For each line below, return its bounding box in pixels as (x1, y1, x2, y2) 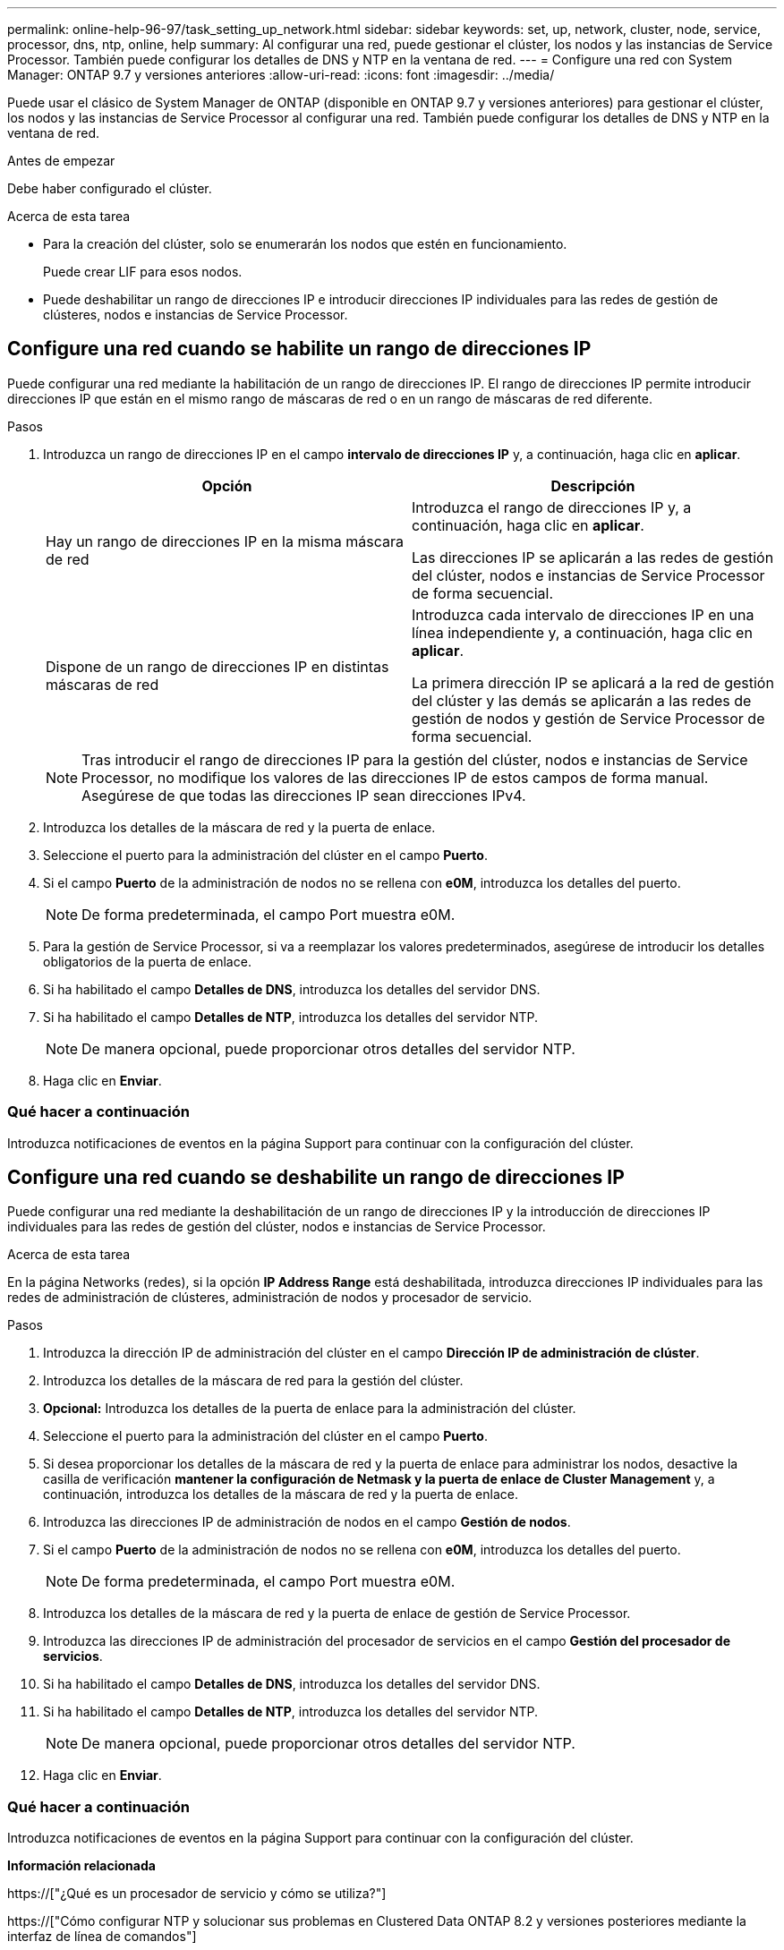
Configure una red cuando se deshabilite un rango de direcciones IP (7, 1166, 625, 1189)
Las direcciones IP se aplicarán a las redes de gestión (412, 548, 774, 566)
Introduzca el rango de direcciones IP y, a (412, 498, 692, 516)
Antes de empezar (7, 153, 115, 168)
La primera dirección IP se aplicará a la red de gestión (412, 673, 774, 692)
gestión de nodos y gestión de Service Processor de (412, 709, 765, 728)
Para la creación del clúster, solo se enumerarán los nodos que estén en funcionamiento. (43, 236, 567, 251)
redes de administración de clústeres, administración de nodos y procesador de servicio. (7, 1290, 533, 1306)
